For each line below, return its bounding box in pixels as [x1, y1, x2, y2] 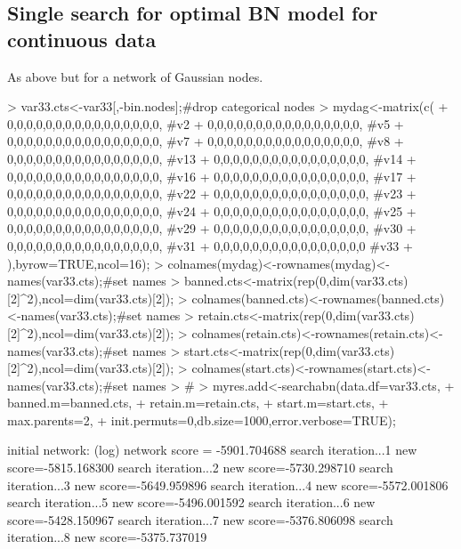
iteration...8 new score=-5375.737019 [7, 528, 207, 546]
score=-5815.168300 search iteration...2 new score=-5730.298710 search [7, 458, 393, 477]
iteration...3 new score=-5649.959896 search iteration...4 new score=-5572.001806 [7, 475, 449, 494]
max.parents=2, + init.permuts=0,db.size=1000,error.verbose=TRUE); [7, 410, 396, 429]
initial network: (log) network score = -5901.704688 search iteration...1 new [7, 440, 417, 459]
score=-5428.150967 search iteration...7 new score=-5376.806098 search [7, 510, 393, 529]
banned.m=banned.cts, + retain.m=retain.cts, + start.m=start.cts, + [7, 393, 389, 412]
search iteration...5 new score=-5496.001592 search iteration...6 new [7, 493, 376, 512]
